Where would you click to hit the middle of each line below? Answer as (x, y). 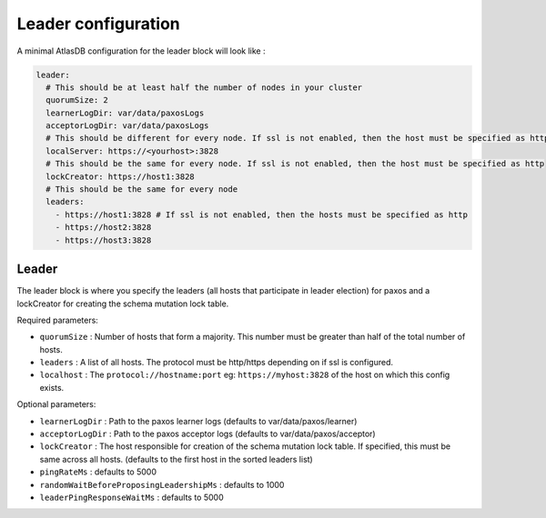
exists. (52, 387)
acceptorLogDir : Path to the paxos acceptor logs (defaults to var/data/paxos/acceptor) (208, 434)
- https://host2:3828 (103, 228)
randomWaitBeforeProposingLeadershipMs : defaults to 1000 (162, 484)
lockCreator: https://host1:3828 (120, 176)
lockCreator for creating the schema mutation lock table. (123, 304)
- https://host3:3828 (103, 240)
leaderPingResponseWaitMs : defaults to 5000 (131, 497)
